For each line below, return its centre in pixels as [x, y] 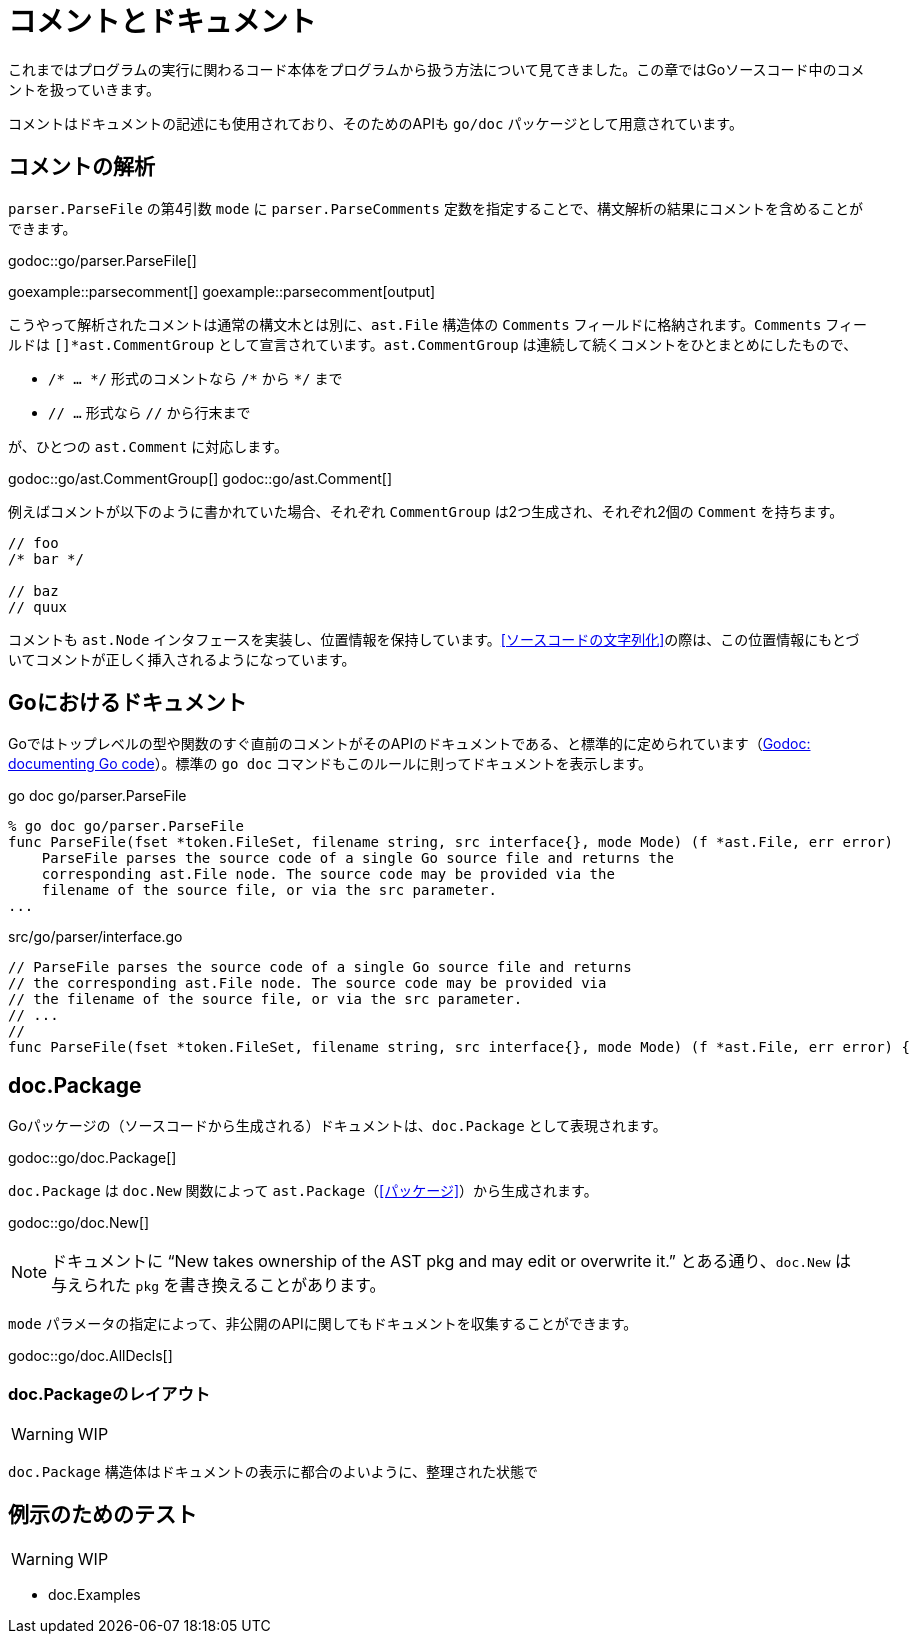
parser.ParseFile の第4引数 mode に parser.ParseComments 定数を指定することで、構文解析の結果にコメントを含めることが [435, 208]
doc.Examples [94, 1594]
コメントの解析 [81, 167]
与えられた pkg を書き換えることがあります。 [218, 1285]
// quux [38, 606]
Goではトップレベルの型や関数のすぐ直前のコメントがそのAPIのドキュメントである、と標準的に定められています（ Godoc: [409, 744]
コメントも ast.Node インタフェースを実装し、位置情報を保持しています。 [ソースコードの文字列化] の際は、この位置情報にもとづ [434, 639]
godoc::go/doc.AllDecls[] [90, 1356]
